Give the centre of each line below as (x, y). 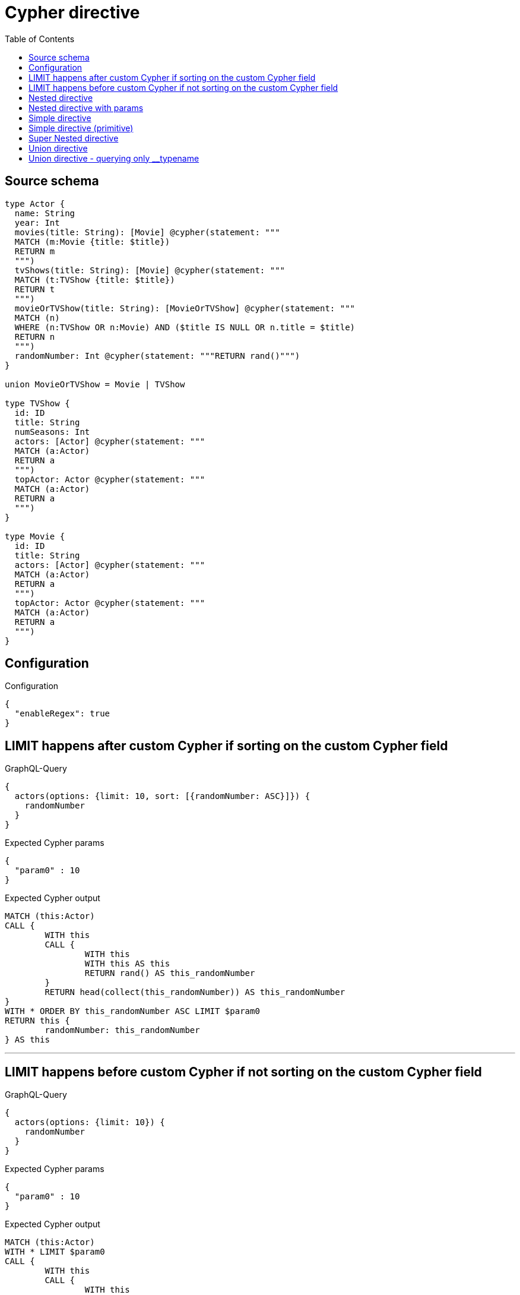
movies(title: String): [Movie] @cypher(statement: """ (147, 232)
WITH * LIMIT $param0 (55, 1252)
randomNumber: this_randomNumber (122, 1030)
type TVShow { (37, 403)
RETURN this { (37, 1021)
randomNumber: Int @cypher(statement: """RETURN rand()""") (157, 356)
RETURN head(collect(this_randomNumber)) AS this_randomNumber (195, 992)
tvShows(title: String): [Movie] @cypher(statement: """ (150, 270)
